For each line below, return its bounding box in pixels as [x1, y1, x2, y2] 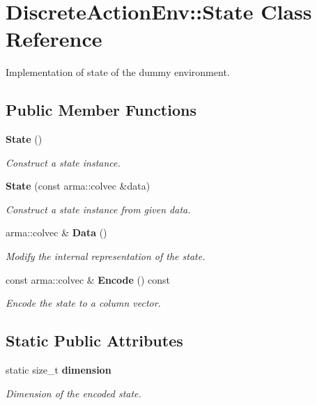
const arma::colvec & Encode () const [6, 272, 171, 286]
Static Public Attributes [6, 330, 183, 351]
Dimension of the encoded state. [6, 385, 141, 400]
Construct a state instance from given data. [6, 201, 191, 216]
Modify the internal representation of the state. [6, 249, 206, 263]
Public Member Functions [6, 99, 196, 121]
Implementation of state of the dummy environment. [6, 65, 230, 79]
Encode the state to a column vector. [6, 296, 161, 310]
